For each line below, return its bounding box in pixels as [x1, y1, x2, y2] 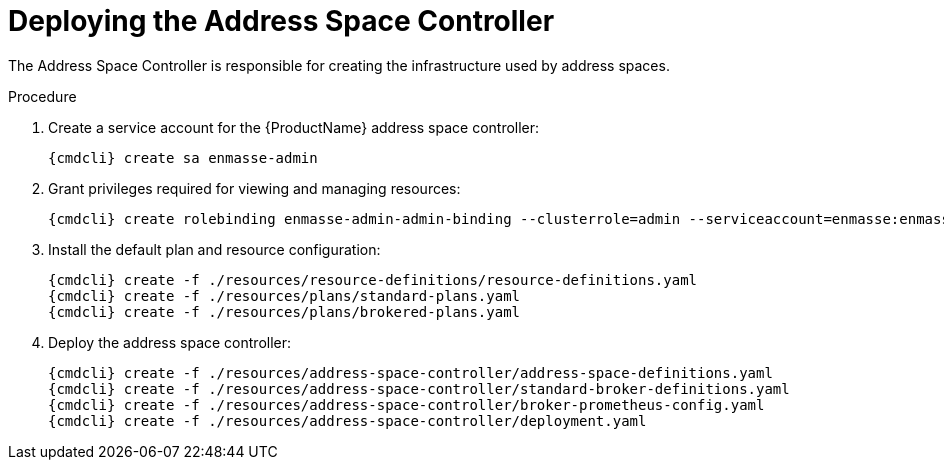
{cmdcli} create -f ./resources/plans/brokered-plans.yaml [48, 303, 521, 320]
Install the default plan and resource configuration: [48, 240, 381, 258]
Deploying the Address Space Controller [8, 4, 555, 38]
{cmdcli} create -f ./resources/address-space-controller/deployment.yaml [48, 412, 647, 429]
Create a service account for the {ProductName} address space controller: [48, 118, 540, 136]
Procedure [8, 87, 77, 105]
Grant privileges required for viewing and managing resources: [48, 179, 461, 197]
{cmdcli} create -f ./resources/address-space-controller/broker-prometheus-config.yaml [48, 396, 765, 413]
